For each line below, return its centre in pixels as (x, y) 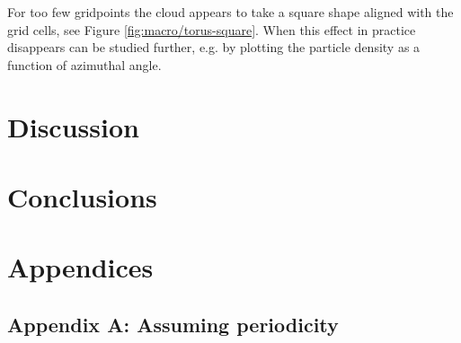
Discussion (73, 126)
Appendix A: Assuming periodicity (173, 324)
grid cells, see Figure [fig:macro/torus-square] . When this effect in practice (212, 29)
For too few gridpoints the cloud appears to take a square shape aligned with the (230, 12)
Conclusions (82, 196)
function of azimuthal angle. (84, 64)
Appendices (80, 267)
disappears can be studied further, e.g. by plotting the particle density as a (214, 47)
